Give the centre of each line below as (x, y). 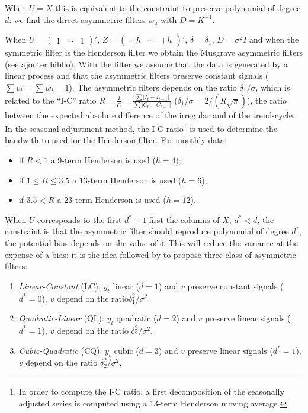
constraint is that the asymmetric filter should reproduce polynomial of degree (147, 231)
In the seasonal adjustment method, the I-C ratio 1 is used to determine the (141, 128)
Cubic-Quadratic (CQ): (60, 350)
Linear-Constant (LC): (60, 285)
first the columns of (184, 219)
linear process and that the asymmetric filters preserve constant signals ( (137, 75)
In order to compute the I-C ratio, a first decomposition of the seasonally (151, 391)
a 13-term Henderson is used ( (127, 180)
